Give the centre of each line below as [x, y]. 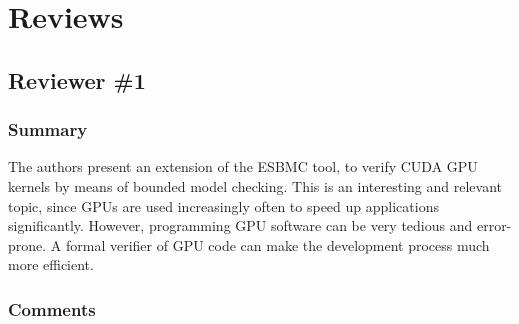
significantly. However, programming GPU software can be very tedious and [240, 225]
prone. [27, 244]
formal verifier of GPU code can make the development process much [277, 244]
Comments [52, 308]
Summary [48, 129]
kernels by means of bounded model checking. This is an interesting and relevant [255, 185]
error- [494, 225]
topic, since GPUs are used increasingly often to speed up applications [223, 205]
